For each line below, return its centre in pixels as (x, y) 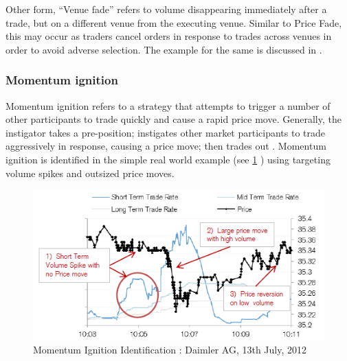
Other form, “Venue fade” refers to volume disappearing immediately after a (166, 9)
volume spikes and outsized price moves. (90, 173)
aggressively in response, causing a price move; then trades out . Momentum (166, 146)
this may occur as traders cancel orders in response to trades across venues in (169, 36)
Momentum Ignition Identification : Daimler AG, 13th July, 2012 (170, 350)
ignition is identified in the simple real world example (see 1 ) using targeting (168, 159)
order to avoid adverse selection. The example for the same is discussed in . (164, 49)
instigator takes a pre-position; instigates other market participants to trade (166, 132)
